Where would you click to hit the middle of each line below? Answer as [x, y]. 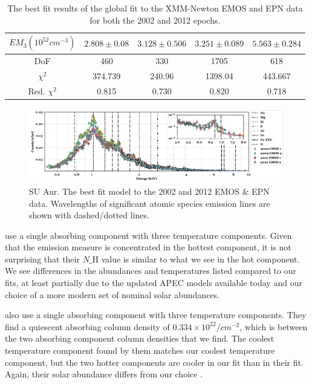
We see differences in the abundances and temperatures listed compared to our [151, 271]
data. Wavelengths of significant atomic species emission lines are [150, 203]
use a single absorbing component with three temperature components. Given [148, 235]
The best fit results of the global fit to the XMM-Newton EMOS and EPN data [155, 8]
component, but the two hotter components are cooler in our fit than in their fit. [154, 362]
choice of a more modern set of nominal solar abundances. [112, 294]
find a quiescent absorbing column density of [87, 326]
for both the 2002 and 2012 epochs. [155, 20]
